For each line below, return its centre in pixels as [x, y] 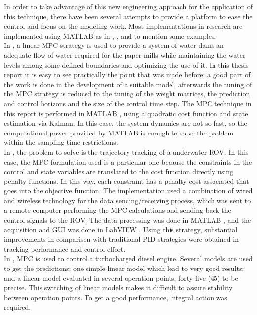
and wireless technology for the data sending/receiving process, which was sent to [128, 200]
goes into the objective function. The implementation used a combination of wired [128, 191]
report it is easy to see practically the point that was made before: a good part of [127, 74]
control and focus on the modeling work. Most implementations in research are [123, 26]
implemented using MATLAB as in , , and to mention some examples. [110, 35]
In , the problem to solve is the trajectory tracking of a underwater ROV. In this [126, 152]
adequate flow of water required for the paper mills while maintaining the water [125, 55]
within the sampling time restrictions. [61, 142]
